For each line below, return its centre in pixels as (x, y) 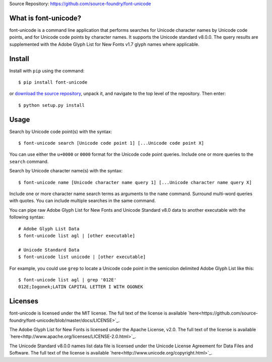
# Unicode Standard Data (49, 250)
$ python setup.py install (52, 105)
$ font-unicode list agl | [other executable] (77, 235)
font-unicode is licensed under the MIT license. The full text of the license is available (98, 313)
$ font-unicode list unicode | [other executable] (82, 257)
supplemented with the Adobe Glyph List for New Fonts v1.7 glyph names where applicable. (105, 44)
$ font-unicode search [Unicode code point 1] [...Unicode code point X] (111, 143)
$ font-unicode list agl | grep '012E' (67, 280)
